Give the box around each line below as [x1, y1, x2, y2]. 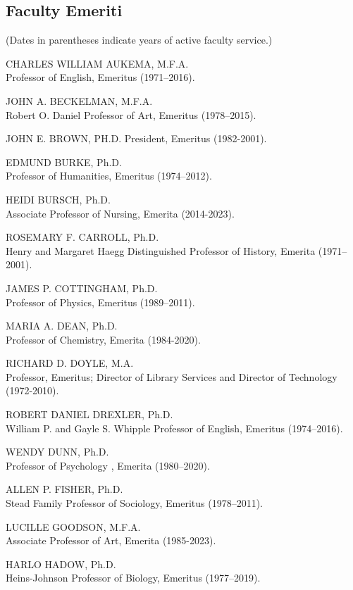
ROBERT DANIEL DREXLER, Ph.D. [6, 407, 173, 422]
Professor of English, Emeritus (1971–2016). [6, 70, 195, 84]
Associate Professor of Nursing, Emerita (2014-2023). [6, 206, 235, 220]
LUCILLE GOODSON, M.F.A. [6, 519, 141, 534]
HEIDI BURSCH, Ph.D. [6, 192, 111, 206]
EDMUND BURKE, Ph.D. [6, 154, 122, 169]
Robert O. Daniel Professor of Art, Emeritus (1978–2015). [6, 107, 256, 122]
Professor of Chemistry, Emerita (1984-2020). [6, 332, 201, 346]
